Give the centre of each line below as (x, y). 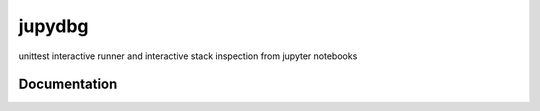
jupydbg (53, 26)
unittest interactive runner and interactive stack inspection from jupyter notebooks (188, 56)
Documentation (68, 84)
